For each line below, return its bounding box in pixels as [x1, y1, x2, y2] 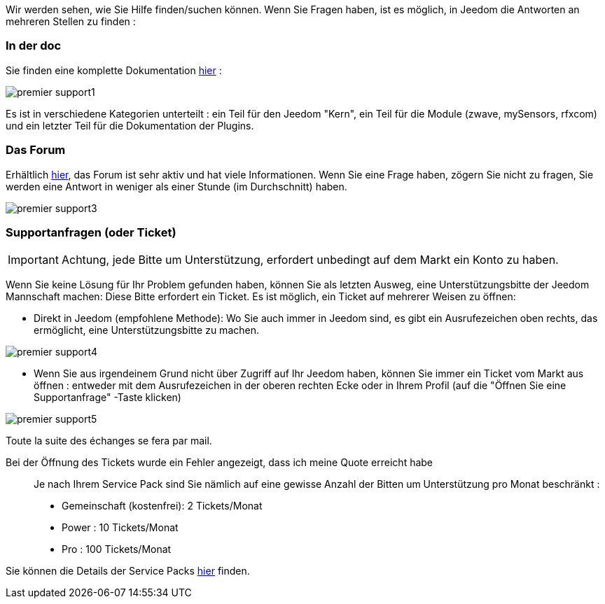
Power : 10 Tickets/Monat [62, 521, 179, 534]
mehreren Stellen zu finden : [6, 15, 136, 27]
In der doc [6, 38, 62, 53]
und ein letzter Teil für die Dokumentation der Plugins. [6, 119, 254, 132]
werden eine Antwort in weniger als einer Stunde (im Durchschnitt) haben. [6, 180, 347, 192]
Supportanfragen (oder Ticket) [6, 225, 176, 239]
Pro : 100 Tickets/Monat [62, 543, 172, 556]
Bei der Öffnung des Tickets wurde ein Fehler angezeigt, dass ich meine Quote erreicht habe [6, 456, 433, 469]
